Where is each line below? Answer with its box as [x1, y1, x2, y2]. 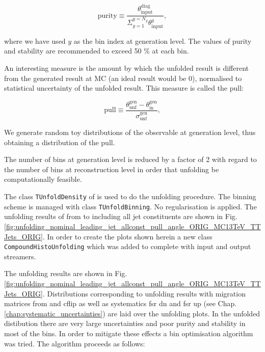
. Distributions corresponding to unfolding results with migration [43, 288, 246, 299]
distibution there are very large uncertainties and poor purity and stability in [4, 318, 246, 329]
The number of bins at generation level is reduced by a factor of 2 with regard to [4, 154, 257, 165]
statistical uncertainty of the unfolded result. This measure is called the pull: [4, 83, 244, 93]
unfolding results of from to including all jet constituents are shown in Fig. [4, 211, 237, 222]
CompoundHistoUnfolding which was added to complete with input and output [4, 241, 251, 252]
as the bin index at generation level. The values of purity [73, 35, 252, 46]
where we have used [4, 35, 66, 46]
